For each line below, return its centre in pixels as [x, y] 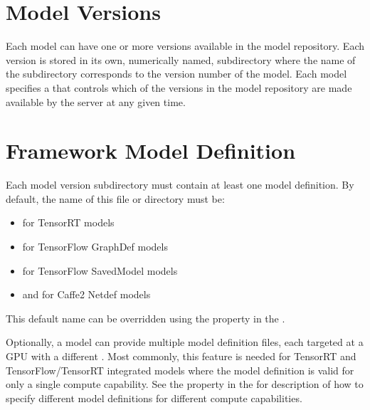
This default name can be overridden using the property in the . [146, 318]
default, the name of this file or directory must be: [115, 198]
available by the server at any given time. [96, 101]
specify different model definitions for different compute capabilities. [154, 398]
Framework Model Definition [151, 151]
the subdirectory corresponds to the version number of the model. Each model [176, 74]
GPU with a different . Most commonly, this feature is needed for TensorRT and [181, 356]
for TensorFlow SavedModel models [100, 270]
